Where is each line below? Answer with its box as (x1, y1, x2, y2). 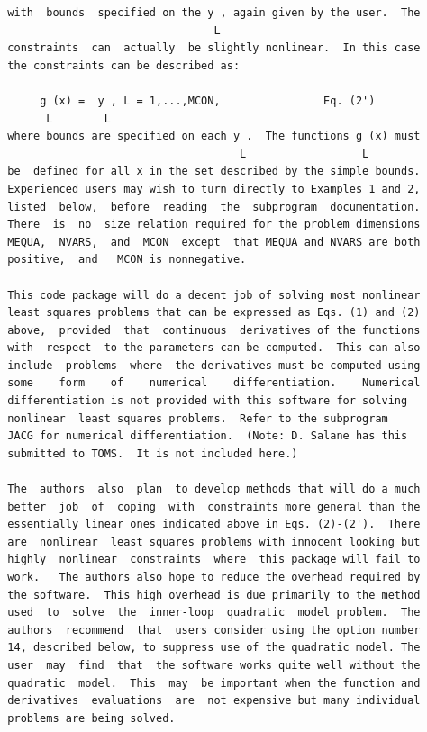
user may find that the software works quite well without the (7, 658, 421, 672)
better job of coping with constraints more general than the (7, 500, 421, 513)
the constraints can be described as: (7, 59, 241, 72)
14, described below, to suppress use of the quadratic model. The (7, 641, 421, 655)
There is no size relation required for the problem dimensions (7, 218, 421, 231)
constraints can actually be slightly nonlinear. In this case (7, 41, 421, 55)
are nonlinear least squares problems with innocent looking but (7, 535, 421, 548)
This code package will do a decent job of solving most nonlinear (7, 288, 421, 302)
